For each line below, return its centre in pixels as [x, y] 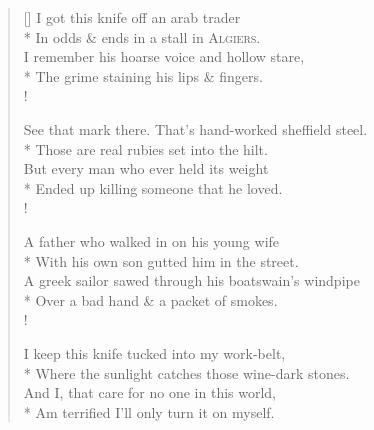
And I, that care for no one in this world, [150, 392]
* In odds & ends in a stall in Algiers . [142, 36]
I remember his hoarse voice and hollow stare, [164, 56]
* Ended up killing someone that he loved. [153, 187]
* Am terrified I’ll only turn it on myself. [149, 411]
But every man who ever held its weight [146, 168]
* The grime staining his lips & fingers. [143, 75]
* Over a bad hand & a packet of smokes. [150, 299]
